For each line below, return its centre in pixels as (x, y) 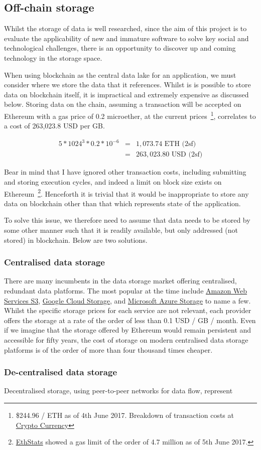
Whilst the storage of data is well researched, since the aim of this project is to (125, 28)
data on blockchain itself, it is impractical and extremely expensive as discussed (126, 94)
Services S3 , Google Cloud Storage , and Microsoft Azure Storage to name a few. (127, 300)
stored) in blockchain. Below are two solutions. (76, 240)
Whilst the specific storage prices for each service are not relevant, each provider (128, 310)
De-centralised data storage (61, 372)
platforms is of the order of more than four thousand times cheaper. (108, 349)
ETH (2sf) (180, 144)
